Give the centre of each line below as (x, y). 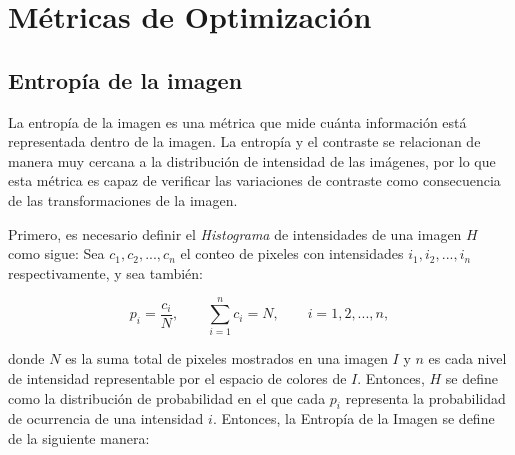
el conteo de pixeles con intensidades (292, 253)
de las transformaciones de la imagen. (123, 199)
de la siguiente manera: (79, 438)
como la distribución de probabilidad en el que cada (167, 397)
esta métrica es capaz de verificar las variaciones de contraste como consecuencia (254, 180)
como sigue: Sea (56, 253)
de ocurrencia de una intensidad (106, 418)
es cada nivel (467, 358)
